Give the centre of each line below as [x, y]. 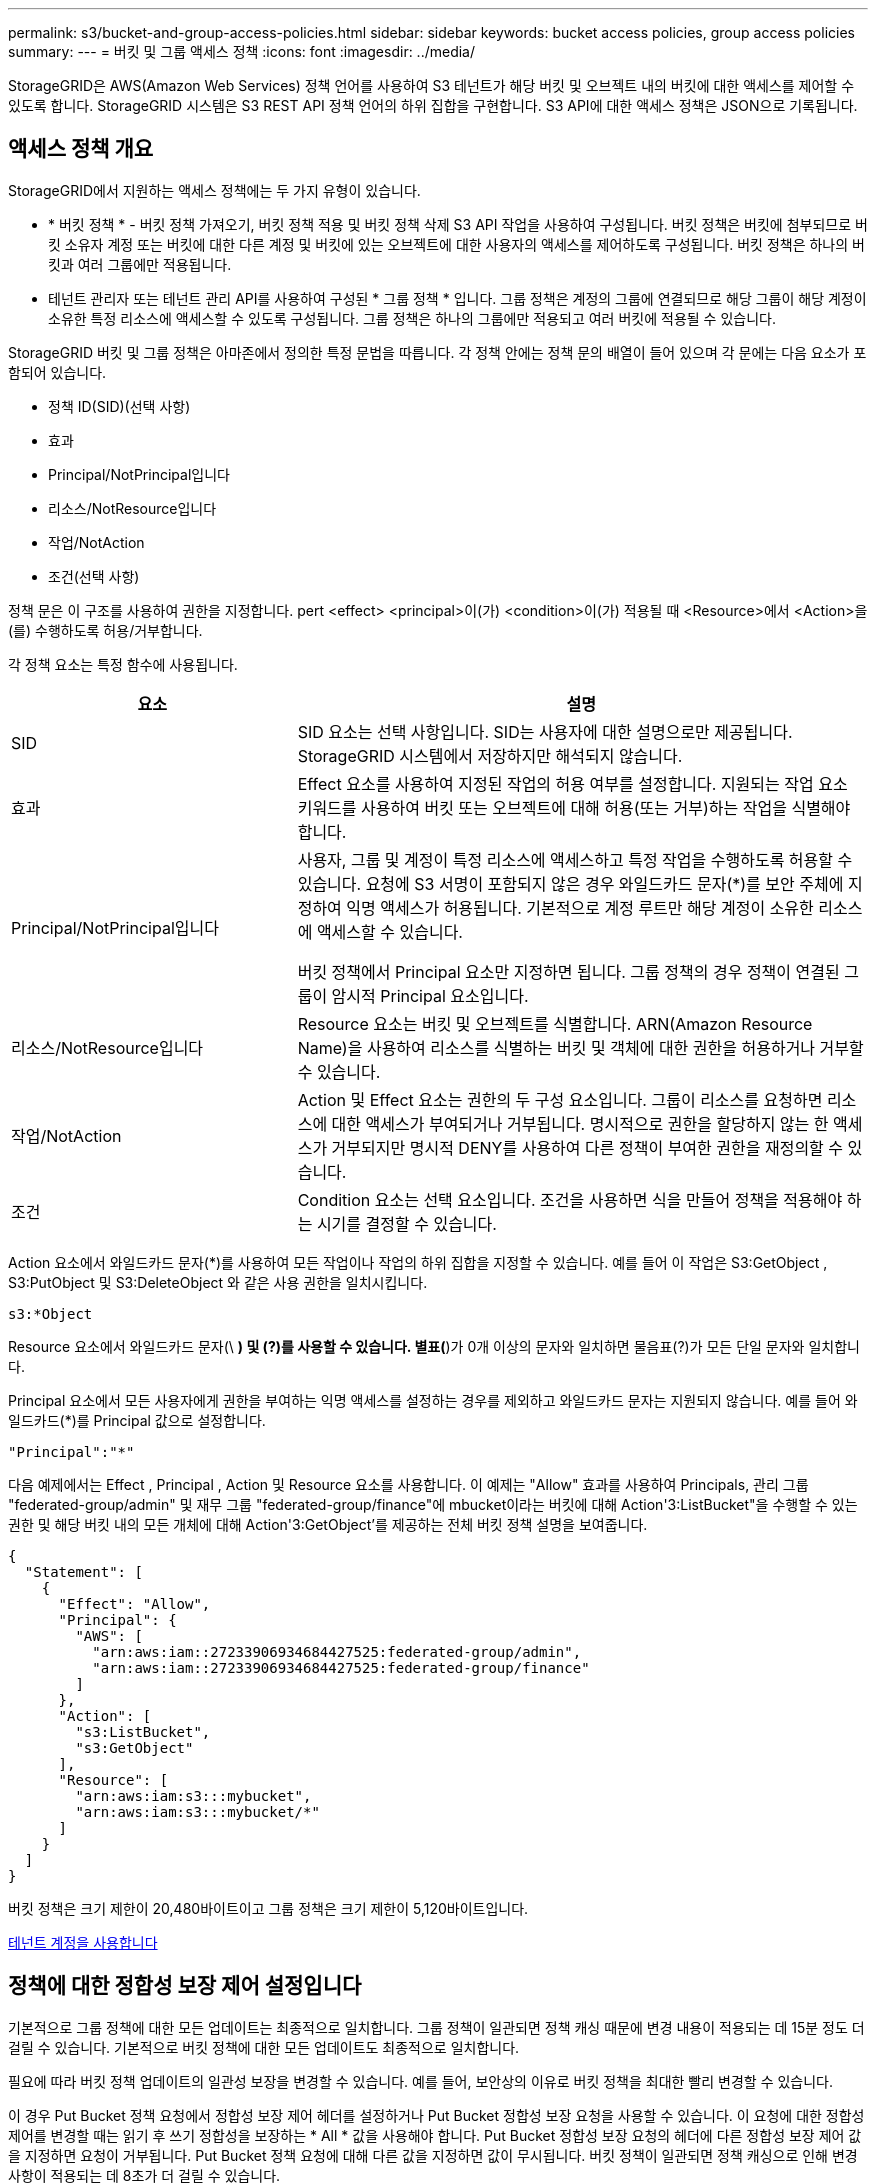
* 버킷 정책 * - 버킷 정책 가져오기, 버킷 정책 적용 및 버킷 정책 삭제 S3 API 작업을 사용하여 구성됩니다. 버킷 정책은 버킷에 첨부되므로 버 [458, 224]
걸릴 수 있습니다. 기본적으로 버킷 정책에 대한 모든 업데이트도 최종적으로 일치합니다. [264, 2047]
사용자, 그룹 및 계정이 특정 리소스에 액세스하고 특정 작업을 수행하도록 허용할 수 [575, 859]
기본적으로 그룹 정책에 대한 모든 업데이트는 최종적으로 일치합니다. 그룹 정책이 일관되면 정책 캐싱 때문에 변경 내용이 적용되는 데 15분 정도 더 [436, 2027]
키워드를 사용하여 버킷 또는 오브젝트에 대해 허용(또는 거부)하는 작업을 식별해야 [574, 807]
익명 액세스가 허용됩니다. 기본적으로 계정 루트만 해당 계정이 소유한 [580, 907]
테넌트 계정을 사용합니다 [83, 1942]
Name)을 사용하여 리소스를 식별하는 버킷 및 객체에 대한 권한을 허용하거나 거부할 [580, 1047]
